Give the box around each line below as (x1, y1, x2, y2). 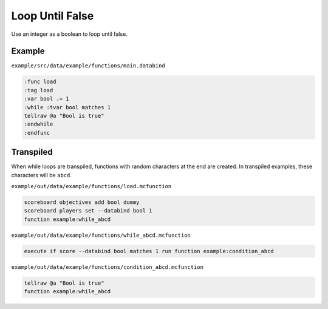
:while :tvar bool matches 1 (24, 104, 111, 110)
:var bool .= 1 (24, 95, 69, 103)
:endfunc (24, 129, 50, 136)
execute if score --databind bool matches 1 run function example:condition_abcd (24, 248, 275, 254)
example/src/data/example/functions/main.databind (11, 63, 165, 69)
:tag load (24, 87, 53, 93)
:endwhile (24, 121, 53, 127)
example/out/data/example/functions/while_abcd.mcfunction (11, 231, 191, 239)
